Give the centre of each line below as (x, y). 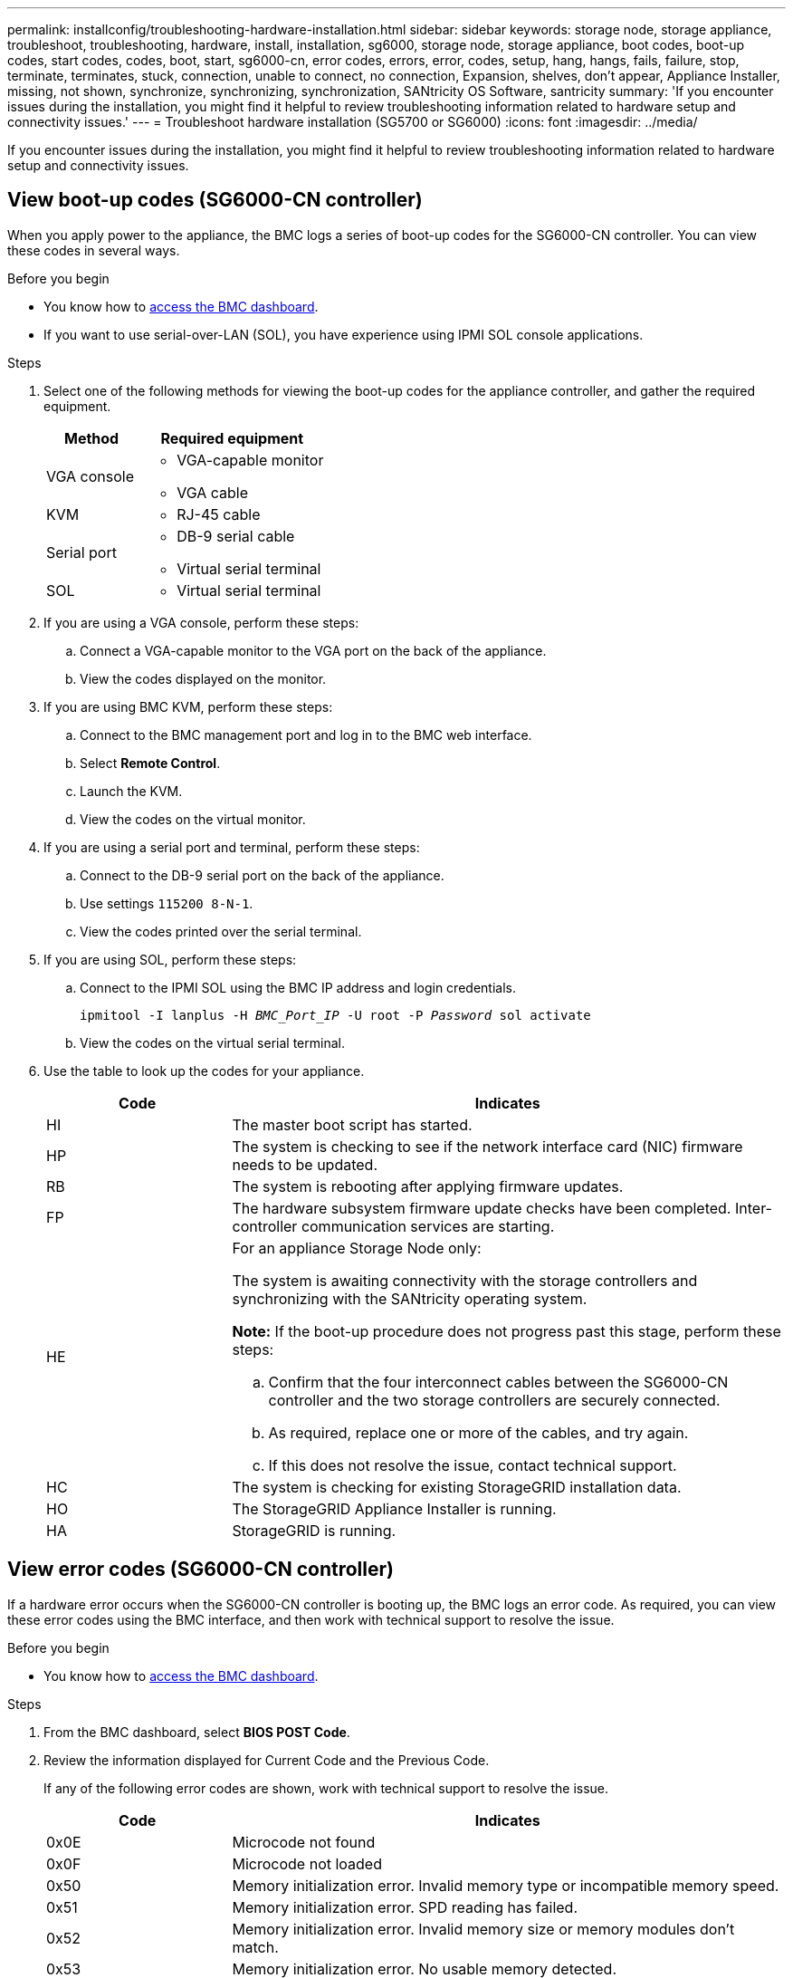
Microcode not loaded (307, 1863)
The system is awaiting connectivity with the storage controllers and (465, 1280)
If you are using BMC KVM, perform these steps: (188, 706)
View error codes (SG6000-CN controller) (201, 1570)
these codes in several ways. (94, 250)
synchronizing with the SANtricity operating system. (410, 1298)
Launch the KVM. (131, 791)
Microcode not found (304, 1842)
